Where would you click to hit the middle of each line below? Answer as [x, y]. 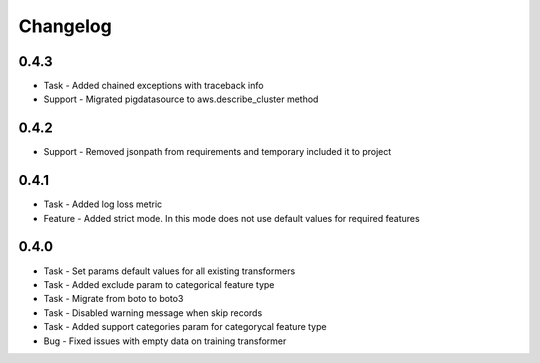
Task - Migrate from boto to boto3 [113, 299]
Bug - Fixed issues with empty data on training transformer [165, 341]
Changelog [65, 26]
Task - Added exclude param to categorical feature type [159, 284]
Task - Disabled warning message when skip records [153, 312]
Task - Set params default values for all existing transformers [169, 271]
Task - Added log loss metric [103, 204]
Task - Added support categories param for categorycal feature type [185, 327]
